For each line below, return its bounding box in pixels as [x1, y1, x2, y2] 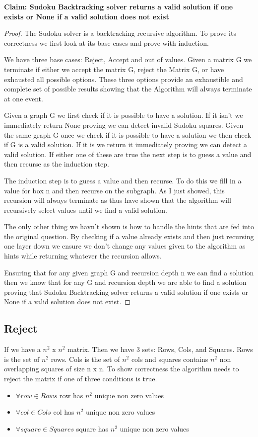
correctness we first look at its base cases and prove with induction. [4, 37, 209, 48]
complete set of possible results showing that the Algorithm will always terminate [4, 84, 252, 94]
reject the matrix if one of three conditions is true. [4, 373, 157, 384]
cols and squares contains [131, 353, 208, 364]
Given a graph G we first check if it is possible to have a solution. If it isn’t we [4, 110, 243, 120]
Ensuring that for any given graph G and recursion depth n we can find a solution [4, 267, 254, 277]
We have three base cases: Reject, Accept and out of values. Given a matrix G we [4, 54, 252, 65]
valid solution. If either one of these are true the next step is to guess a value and [4, 149, 252, 159]
